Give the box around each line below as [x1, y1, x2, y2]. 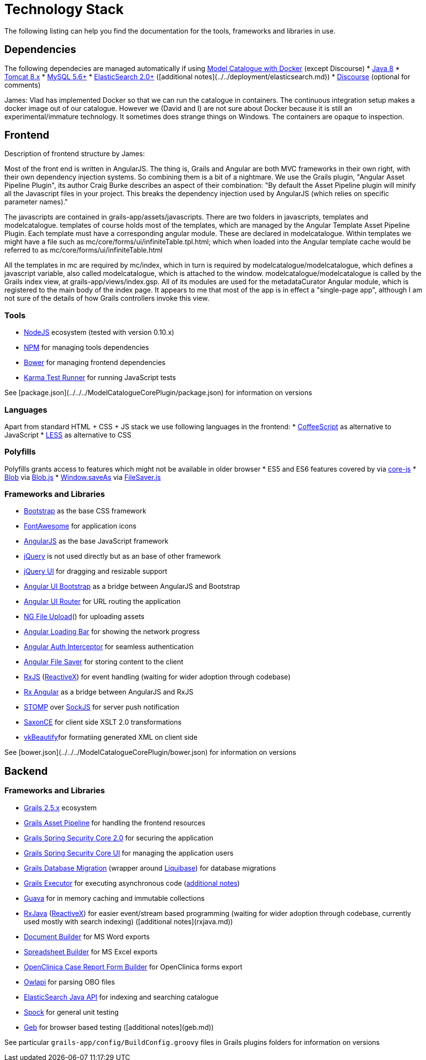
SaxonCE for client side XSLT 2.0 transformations [24, 718, 182, 727]
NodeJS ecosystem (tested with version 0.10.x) [24, 328, 175, 337]
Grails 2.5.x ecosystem [24, 803, 97, 812]
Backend [4, 765, 48, 777]
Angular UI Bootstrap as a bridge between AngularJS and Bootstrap [24, 582, 240, 591]
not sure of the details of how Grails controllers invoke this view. [4, 294, 210, 303]
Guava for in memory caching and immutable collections [24, 894, 205, 902]
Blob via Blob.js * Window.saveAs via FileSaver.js [4, 473, 161, 481]
